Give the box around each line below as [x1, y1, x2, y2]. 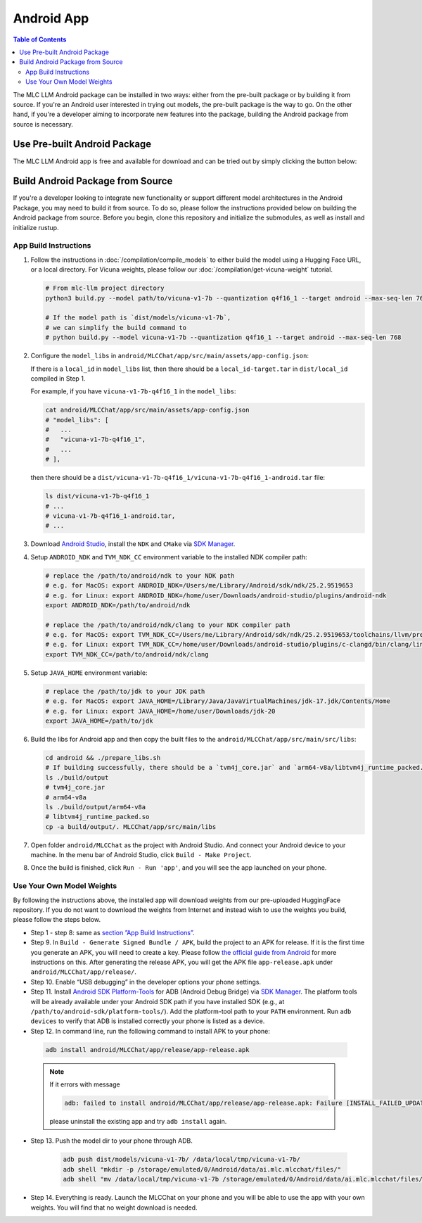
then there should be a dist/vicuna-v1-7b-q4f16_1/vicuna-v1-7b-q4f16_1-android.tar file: [30, 474, 326, 482]
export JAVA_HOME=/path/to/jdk [45, 716, 154, 725]
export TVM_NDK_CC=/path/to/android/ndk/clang [45, 650, 209, 658]
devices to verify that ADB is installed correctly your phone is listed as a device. [30, 1017, 265, 1025]
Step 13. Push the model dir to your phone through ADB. [30, 1136, 193, 1145]
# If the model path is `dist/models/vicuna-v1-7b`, [45, 314, 231, 322]
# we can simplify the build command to [45, 324, 186, 331]
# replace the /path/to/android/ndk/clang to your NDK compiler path [45, 621, 290, 629]
